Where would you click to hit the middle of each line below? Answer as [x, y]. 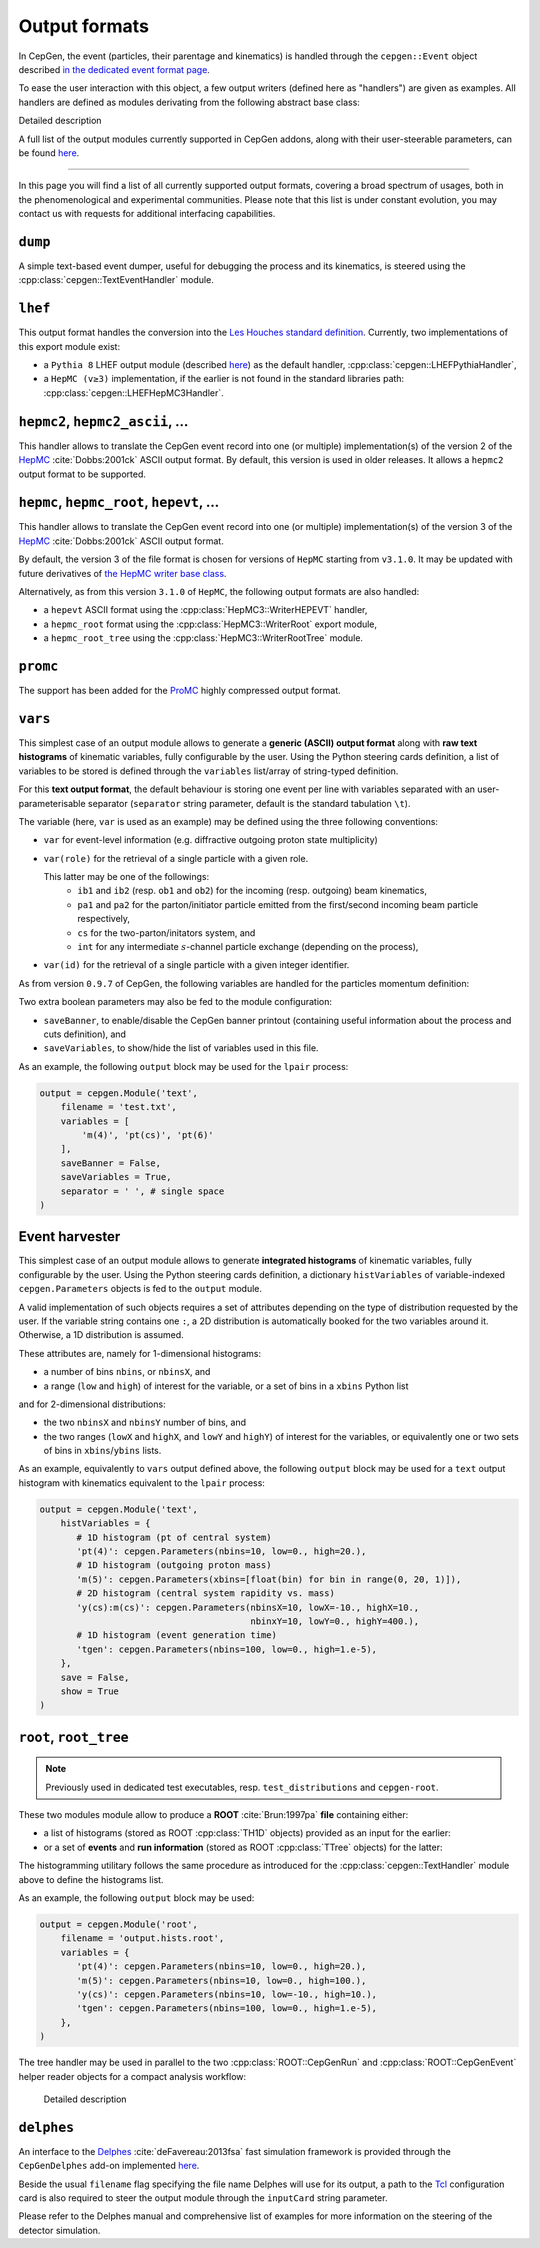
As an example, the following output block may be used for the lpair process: [183, 1066]
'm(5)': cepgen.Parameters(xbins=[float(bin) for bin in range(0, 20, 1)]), [269, 1579]
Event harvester [69, 1236]
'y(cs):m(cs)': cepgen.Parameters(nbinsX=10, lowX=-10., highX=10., [248, 1607]
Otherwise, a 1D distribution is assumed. [101, 1335]
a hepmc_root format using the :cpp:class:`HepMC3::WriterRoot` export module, [210, 624]
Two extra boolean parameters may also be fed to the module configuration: [175, 1002]
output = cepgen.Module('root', [119, 1924]
